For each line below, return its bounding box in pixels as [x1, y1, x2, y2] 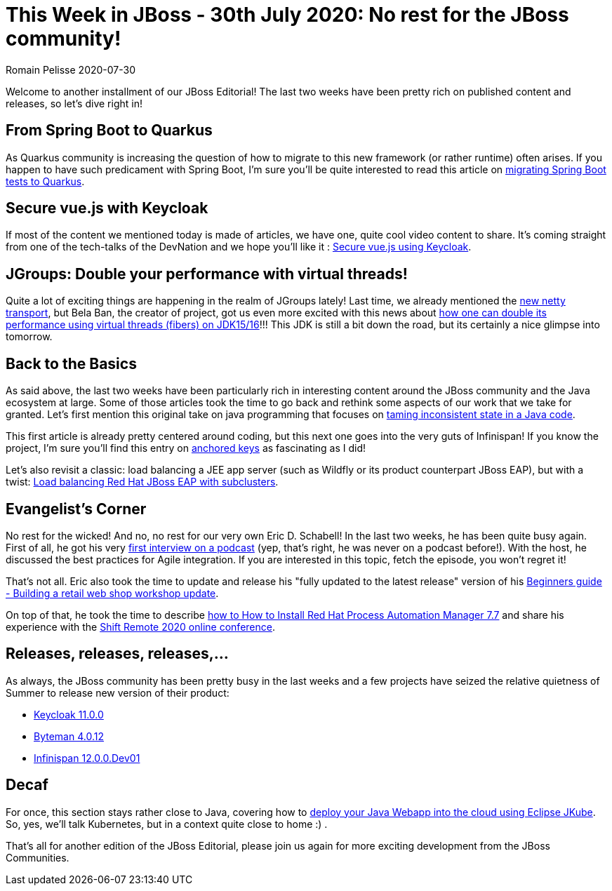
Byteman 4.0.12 [34, 730, 104, 742]
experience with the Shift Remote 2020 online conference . [6, 620, 275, 633]
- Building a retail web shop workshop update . [6, 587, 219, 599]
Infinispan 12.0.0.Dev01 [34, 751, 140, 764]
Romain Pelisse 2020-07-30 [6, 63, 136, 76]
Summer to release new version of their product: [6, 686, 229, 699]
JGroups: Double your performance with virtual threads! [6, 264, 408, 283]
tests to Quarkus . [6, 175, 85, 187]
